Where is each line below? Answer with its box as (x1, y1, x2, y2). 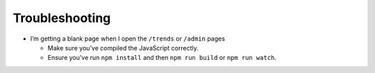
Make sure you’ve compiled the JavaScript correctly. (47, 43, 199, 52)
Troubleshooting (12, 10, 111, 25)
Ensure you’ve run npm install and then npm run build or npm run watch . (47, 54, 277, 62)
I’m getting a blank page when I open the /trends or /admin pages (30, 34, 226, 43)
